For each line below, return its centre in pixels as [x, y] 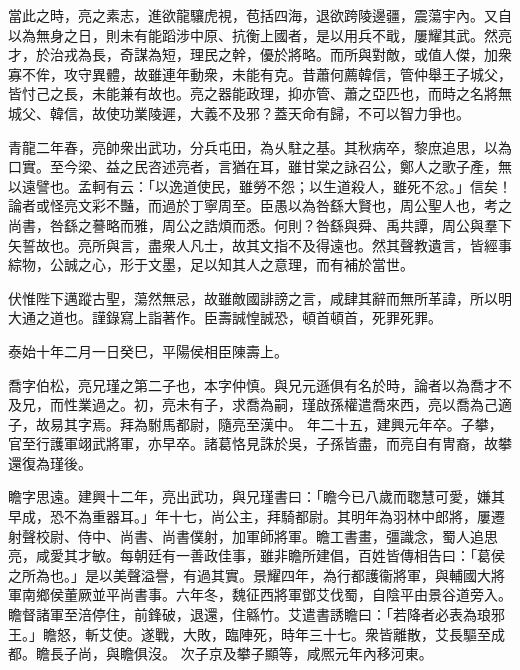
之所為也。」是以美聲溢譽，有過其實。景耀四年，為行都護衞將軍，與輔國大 [249, 574]
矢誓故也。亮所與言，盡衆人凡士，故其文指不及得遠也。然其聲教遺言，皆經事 [260, 244]
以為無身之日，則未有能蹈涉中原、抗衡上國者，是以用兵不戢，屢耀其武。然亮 [260, 34]
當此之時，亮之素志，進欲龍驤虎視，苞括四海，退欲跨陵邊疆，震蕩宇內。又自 [260, 15]
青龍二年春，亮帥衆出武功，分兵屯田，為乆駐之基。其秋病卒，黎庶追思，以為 [260, 146]
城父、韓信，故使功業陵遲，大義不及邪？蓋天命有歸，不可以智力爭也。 [239, 112]
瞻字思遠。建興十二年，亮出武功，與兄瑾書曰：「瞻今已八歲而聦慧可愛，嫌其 [256, 496]
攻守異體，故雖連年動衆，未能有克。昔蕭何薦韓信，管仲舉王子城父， [287, 73]
